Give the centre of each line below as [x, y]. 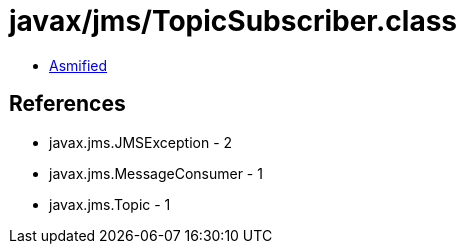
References [67, 104]
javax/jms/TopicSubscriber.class [233, 21]
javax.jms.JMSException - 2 [141, 142]
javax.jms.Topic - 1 [110, 204]
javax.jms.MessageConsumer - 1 [156, 173]
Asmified [78, 65]
